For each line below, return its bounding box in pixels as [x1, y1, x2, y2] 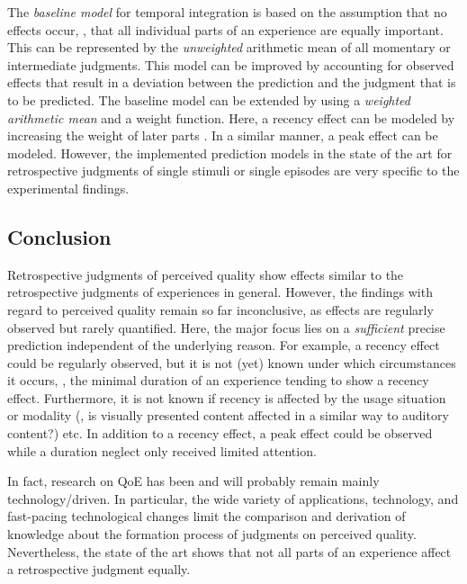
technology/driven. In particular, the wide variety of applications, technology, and [7, 489, 459, 508]
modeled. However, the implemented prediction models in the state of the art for [7, 143, 453, 162]
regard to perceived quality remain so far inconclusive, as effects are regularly [7, 300, 434, 319]
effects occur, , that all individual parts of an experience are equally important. [7, 20, 444, 39]
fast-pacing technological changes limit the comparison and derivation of [7, 507, 406, 526]
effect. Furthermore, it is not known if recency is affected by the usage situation [7, 388, 446, 407]
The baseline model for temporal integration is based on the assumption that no [7, 3, 447, 21]
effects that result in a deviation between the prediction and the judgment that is [7, 73, 456, 92]
